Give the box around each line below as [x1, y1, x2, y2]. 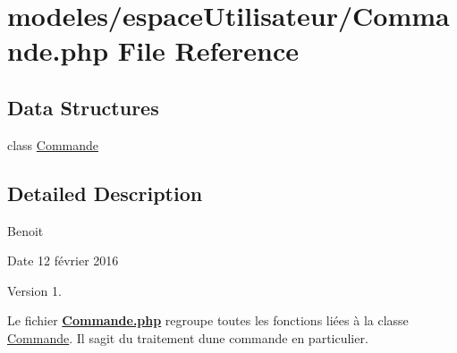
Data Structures [7, 93, 159, 121]
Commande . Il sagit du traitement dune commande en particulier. [7, 328, 368, 347]
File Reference [117, 32, 299, 69]
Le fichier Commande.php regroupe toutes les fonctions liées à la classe [7, 311, 409, 330]
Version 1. [7, 281, 62, 299]
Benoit [7, 221, 44, 240]
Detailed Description [7, 179, 203, 206]
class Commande [7, 135, 99, 154]
